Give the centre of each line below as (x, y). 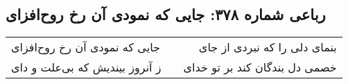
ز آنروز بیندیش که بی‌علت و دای (86, 67)
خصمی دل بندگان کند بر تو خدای (260, 67)
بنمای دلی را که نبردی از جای (268, 47)
